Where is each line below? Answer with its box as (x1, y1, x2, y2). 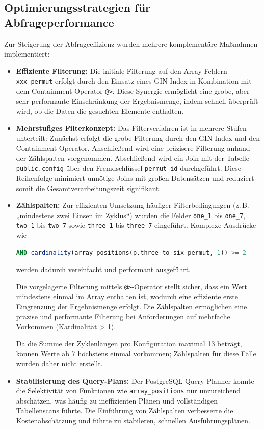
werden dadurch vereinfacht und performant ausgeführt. (16, 264, 191, 275)
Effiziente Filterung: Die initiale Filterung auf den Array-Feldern (16, 65, 227, 76)
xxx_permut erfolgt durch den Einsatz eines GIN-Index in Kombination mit (16, 75, 252, 86)
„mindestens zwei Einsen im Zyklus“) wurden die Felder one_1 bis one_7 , (16, 209, 246, 220)
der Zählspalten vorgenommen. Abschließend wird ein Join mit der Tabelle (16, 152, 249, 163)
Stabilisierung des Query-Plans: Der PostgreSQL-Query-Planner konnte (16, 375, 254, 386)
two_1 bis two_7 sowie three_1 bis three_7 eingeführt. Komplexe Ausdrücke (16, 220, 256, 230)
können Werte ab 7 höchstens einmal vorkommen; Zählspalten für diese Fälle (16, 348, 256, 359)
